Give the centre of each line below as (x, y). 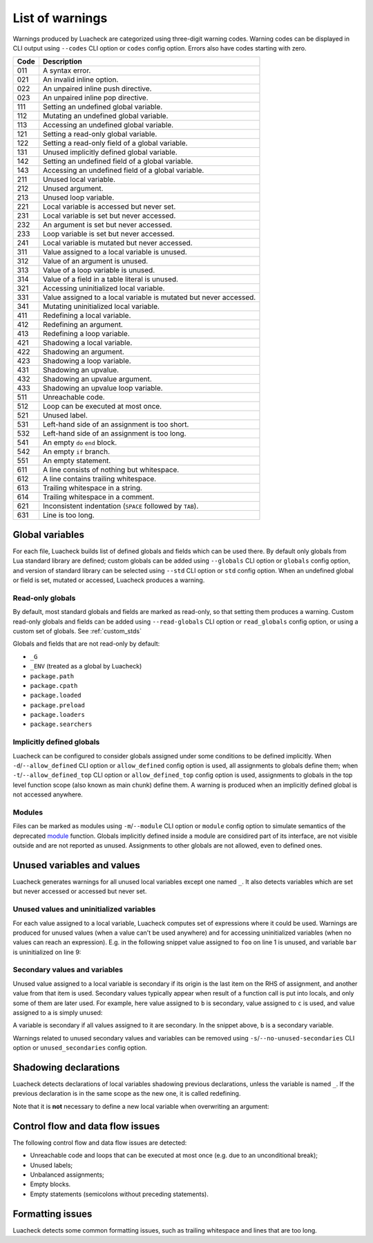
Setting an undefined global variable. (103, 107)
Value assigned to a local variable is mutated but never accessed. (149, 297)
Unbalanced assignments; (67, 1175)
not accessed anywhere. (48, 794)
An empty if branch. (76, 451)
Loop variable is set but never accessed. (108, 234)
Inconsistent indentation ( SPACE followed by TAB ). (121, 506)
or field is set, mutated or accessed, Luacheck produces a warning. (109, 580)
